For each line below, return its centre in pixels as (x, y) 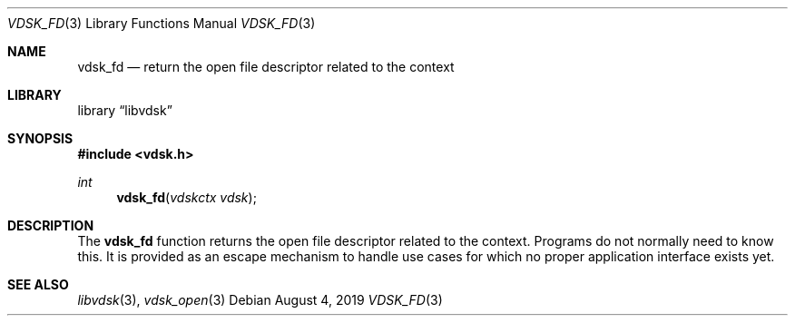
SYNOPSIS (40, 138)
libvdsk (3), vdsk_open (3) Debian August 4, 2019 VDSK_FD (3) (260, 300)
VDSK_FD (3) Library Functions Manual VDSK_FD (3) (162, 23)
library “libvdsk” (125, 110)
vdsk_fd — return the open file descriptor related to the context (266, 67)
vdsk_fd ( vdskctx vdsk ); (186, 197)
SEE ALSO (38, 284)
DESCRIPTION (51, 225)
